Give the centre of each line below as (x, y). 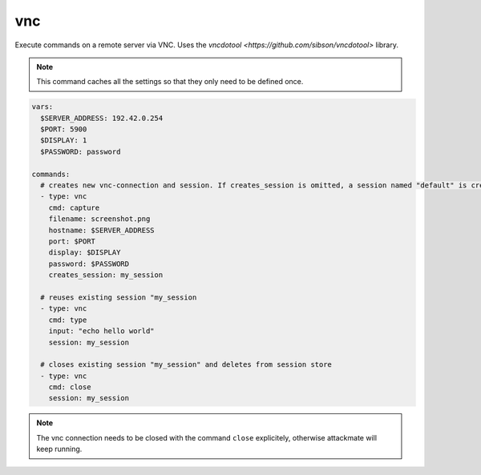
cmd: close (70, 387)
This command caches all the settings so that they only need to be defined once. (170, 82)
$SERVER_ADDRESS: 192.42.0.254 (102, 118)
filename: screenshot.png (99, 219)
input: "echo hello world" (102, 331)
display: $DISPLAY (85, 253)
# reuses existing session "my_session (119, 297)
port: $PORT (72, 242)
